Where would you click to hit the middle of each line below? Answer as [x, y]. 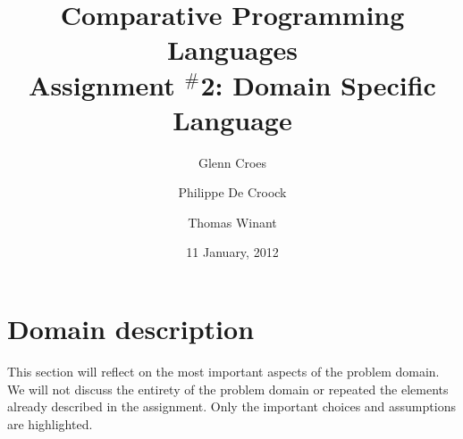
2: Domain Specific [318, 84]
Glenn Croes [232, 162]
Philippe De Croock [232, 192]
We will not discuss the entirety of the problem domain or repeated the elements [228, 389]
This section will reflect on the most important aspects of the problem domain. [223, 371]
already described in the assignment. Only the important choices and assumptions [231, 406]
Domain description [131, 329]
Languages [232, 50]
